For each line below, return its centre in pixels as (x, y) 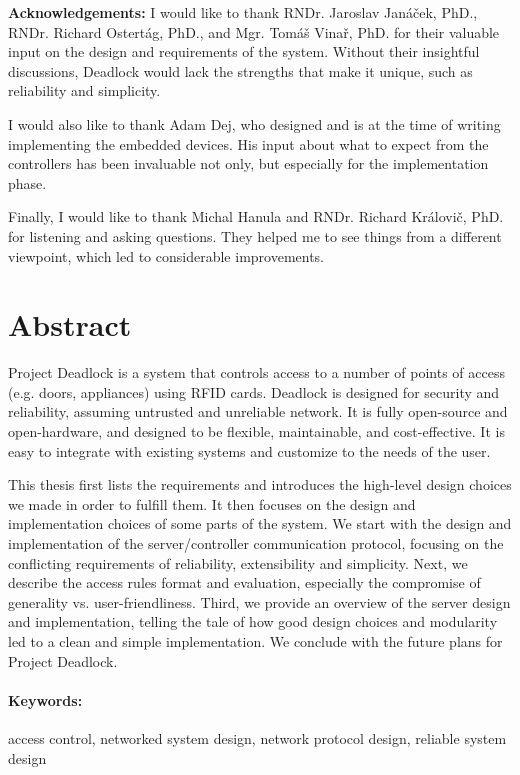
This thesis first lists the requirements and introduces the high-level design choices (260, 484)
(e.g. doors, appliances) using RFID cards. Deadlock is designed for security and (254, 391)
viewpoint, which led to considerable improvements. (166, 255)
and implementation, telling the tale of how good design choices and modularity (253, 621)
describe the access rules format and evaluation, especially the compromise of (244, 582)
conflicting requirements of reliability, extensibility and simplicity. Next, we (238, 562)
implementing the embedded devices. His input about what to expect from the (248, 143)
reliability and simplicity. (84, 90)
